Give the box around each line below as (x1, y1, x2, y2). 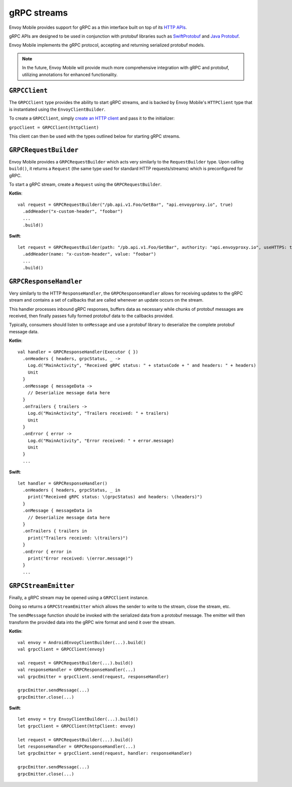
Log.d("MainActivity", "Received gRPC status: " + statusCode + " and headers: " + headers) (27, 363, 256, 368)
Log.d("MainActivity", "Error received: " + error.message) (27, 438, 175, 444)
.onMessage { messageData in (22, 508, 92, 513)
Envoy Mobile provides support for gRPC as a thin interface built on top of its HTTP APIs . (9, 24, 187, 30)
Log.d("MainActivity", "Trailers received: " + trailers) (27, 410, 169, 416)
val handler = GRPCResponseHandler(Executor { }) (18, 349, 139, 355)
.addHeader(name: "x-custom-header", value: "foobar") (22, 251, 157, 257)
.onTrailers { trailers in (22, 528, 87, 534)
